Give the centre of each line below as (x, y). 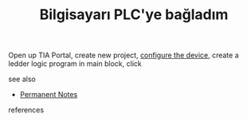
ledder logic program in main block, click (75, 64)
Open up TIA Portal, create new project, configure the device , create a (123, 55)
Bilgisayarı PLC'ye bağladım (134, 15)
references (26, 110)
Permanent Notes (49, 95)
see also (22, 79)
